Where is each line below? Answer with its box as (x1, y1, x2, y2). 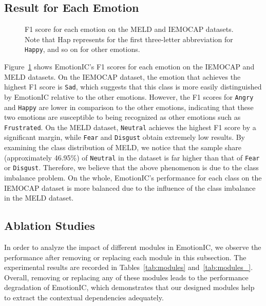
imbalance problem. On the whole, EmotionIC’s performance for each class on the (4, 172, 262, 183)
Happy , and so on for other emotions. (25, 44, 140, 55)
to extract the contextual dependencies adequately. (4, 292, 164, 302)
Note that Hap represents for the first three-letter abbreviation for (25, 33, 233, 44)
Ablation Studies (4, 218, 95, 233)
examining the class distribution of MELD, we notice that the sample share (4, 142, 241, 153)
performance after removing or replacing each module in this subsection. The (4, 251, 246, 262)
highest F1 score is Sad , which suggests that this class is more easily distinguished (4, 81, 262, 92)
